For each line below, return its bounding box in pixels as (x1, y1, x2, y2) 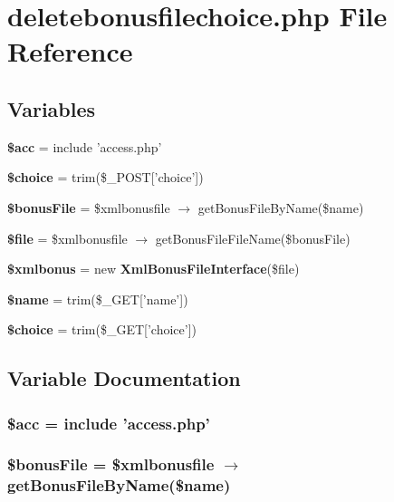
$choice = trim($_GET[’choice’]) (7, 320, 197, 339)
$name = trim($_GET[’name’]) (7, 289, 188, 308)
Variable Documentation (7, 364, 241, 392)
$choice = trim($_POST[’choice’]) (7, 168, 204, 187)
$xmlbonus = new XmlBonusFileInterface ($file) (7, 259, 300, 278)
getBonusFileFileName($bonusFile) (155, 228, 351, 247)
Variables (7, 94, 96, 122)
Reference (7, 33, 133, 70)
